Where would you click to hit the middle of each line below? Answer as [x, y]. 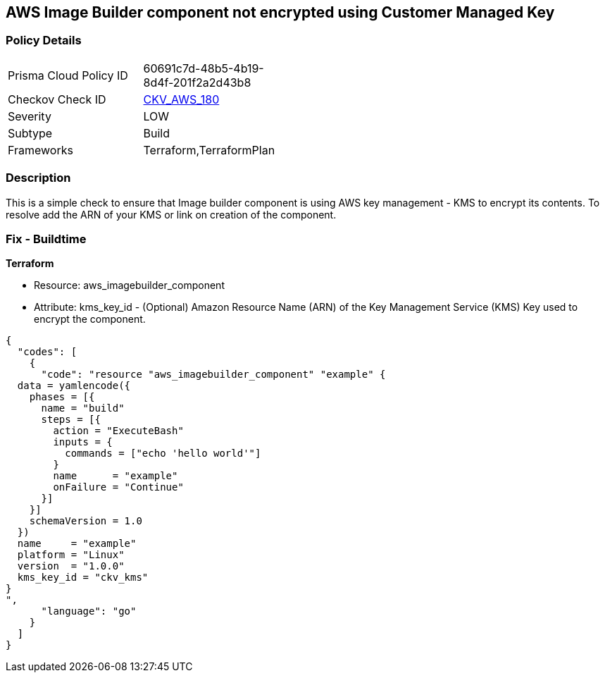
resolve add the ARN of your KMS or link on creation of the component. [171, 214]
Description [38, 178]
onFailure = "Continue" [118, 487]
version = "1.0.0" [71, 566]
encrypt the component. [90, 319]
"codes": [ [47, 352]
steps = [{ [71, 420]
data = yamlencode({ [74, 386]
